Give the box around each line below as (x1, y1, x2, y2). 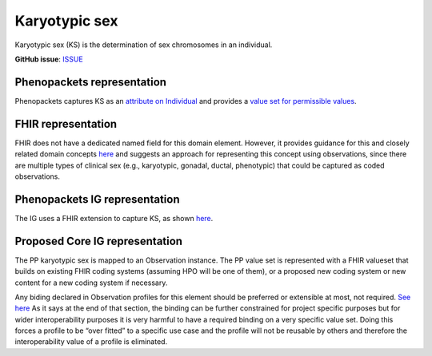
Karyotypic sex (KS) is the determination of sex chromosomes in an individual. (14, 40, 273, 49)
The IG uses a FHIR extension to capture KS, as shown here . (14, 213, 214, 223)
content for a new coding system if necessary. (14, 278, 168, 287)
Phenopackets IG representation (14, 192, 180, 206)
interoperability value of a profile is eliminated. (14, 337, 168, 346)
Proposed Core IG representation (14, 234, 183, 247)
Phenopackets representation (14, 75, 167, 89)
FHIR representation (14, 117, 118, 131)
